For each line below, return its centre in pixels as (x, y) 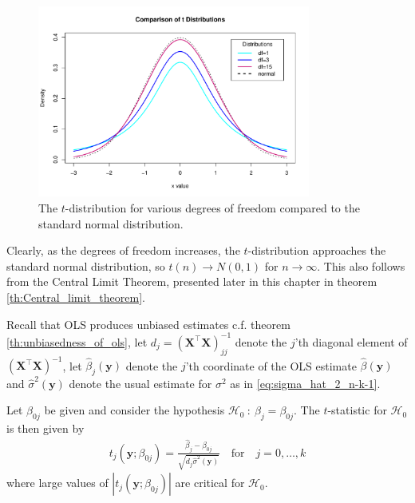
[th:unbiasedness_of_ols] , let (77, 341)
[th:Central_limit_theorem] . (76, 297)
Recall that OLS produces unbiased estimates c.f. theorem (148, 324)
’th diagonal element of (351, 341)
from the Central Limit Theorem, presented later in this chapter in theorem (192, 281)
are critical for (210, 483)
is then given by (45, 428)
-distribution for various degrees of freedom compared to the (212, 208)
